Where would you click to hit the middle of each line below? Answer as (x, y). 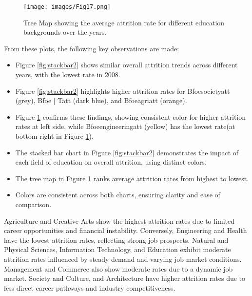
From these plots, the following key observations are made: (92, 48)
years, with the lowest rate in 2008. (68, 74)
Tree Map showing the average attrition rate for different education (124, 22)
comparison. (33, 204)
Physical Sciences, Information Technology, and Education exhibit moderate (117, 249)
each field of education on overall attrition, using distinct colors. (111, 162)
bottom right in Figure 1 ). (54, 136)
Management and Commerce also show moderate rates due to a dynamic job (118, 268)
